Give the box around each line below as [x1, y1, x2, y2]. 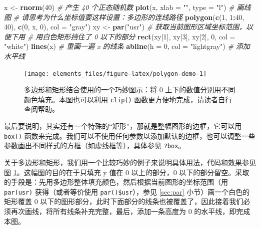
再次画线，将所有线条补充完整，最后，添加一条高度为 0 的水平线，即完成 [10, 206, 250, 216]
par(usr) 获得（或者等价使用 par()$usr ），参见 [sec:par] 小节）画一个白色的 [4, 186, 250, 197]
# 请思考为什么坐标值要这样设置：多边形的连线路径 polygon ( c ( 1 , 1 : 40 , [13, 11, 244, 22]
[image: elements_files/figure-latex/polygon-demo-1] [24, 70, 207, 77]
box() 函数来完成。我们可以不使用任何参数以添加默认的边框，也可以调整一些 [4, 130, 255, 141]
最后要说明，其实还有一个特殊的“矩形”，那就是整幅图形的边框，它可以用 [4, 121, 242, 131]
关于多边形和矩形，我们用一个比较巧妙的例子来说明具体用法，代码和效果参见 [4, 157, 256, 167]
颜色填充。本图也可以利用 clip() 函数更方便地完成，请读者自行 [24, 94, 232, 104]
